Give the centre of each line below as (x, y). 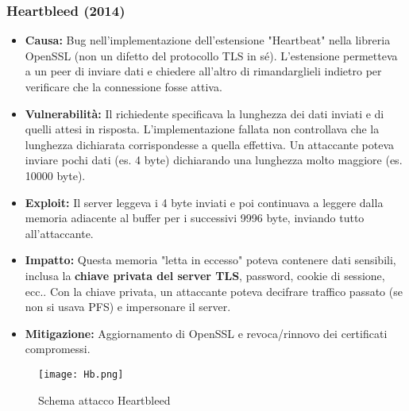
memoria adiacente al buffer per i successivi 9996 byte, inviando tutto (195, 218)
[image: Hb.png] (81, 374)
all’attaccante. (59, 233)
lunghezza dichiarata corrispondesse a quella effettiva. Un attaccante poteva (210, 144)
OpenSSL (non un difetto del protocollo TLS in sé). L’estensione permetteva (211, 55)
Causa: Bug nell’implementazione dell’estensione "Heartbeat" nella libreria (208, 40)
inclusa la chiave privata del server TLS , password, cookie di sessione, (205, 275)
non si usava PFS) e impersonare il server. (128, 307)
